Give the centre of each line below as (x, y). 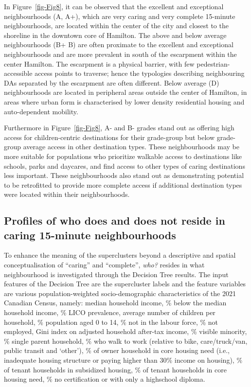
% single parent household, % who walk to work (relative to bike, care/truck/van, (126, 341)
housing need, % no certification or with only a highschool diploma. (105, 379)
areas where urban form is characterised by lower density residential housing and (124, 101)
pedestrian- (213, 63)
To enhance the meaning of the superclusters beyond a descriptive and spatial (120, 255)
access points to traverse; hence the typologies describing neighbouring (140, 73)
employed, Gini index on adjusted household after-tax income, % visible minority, (125, 331)
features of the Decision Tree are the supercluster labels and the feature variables (125, 284)
